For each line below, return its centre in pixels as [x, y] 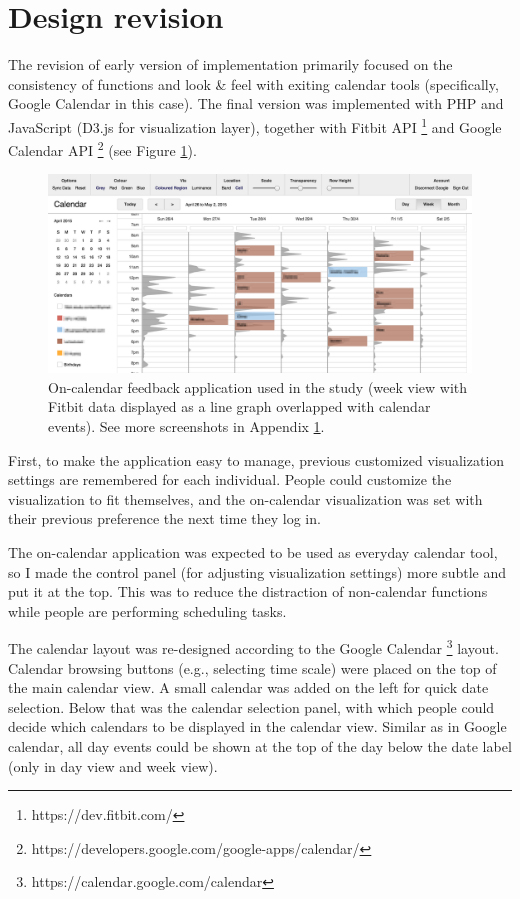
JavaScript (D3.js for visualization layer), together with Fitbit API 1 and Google [255, 125]
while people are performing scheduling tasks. [147, 610]
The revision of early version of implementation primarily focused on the [230, 64]
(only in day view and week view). [113, 765]
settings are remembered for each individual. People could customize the [230, 479]
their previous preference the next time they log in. [164, 518]
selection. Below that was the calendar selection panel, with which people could [251, 706]
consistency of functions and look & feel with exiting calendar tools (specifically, [253, 83]
